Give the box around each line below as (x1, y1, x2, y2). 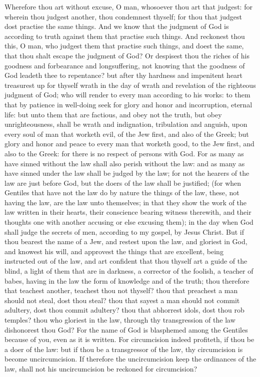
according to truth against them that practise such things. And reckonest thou (4, 30, 245, 41)
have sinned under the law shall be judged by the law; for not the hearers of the (4, 168, 249, 178)
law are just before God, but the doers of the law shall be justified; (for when (4, 177, 241, 188)
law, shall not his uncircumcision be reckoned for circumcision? (4, 363, 197, 374)
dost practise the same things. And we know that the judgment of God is (4, 21, 229, 31)
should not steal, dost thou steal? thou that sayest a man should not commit (4, 295, 240, 305)
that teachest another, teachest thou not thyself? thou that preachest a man (4, 285, 238, 296)
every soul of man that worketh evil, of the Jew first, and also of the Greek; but (4, 128, 249, 139)
